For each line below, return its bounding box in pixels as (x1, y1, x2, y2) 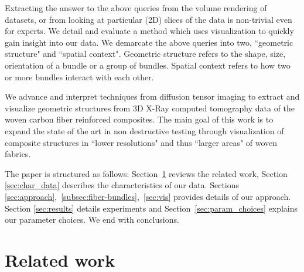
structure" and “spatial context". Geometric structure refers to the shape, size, (5, 47, 286, 60)
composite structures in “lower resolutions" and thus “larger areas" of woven (5, 136, 278, 148)
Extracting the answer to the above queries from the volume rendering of (5, 2, 267, 13)
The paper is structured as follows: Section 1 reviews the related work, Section (5, 167, 288, 179)
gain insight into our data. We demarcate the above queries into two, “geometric (5, 36, 293, 48)
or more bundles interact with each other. (5, 70, 154, 83)
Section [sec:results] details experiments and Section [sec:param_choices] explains (5, 202, 298, 214)
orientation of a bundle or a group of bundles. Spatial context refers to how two (5, 59, 291, 71)
